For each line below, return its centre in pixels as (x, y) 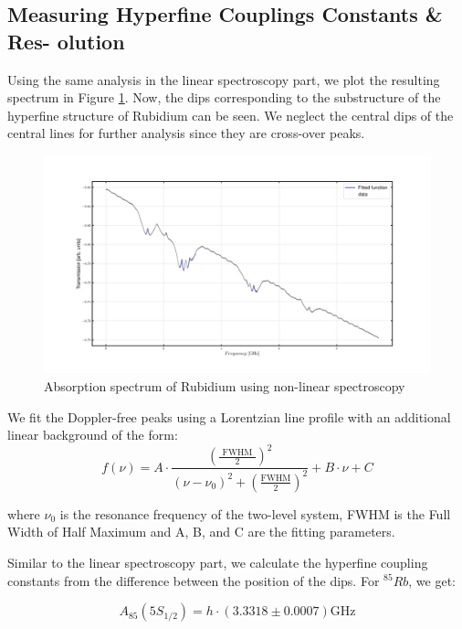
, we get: (432, 580)
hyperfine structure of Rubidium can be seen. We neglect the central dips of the (231, 115)
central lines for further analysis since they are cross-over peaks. (186, 133)
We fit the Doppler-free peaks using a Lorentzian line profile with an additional (229, 416)
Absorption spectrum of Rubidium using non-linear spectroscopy (225, 386)
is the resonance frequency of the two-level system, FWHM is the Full (255, 513)
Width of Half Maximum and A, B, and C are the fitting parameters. (201, 532)
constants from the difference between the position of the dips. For (194, 580)
